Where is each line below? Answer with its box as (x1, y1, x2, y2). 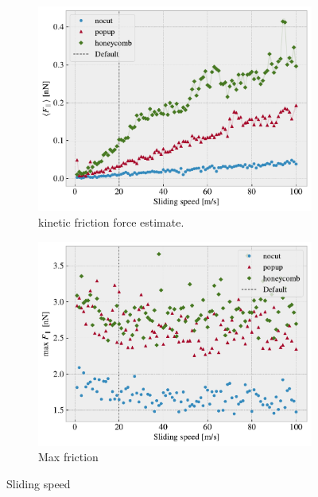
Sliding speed (6, 475, 71, 491)
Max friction (38, 448, 99, 465)
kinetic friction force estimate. (38, 214, 184, 231)
